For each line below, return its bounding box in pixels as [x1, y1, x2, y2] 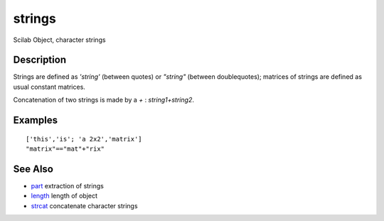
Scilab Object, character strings [13, 36, 106, 44]
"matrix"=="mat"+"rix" [26, 145, 105, 153]
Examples [13, 114, 58, 126]
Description [13, 54, 67, 66]
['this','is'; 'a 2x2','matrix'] [26, 135, 142, 143]
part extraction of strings [31, 181, 105, 190]
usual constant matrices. [13, 82, 85, 91]
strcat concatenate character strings [31, 201, 138, 210]
